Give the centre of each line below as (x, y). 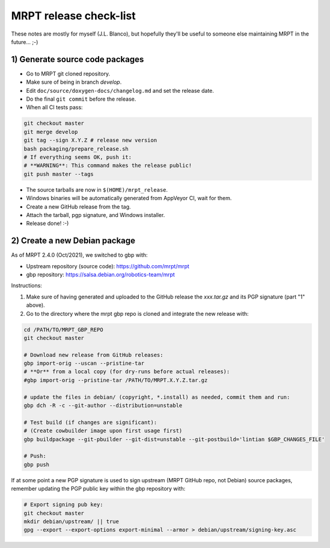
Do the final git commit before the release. (81, 99)
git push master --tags (59, 174)
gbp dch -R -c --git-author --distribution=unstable (103, 406)
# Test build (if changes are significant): (90, 422)
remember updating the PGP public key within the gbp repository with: (98, 489)
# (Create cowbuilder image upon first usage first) (103, 431)
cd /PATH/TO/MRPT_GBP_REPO (63, 329)
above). (35, 305)
